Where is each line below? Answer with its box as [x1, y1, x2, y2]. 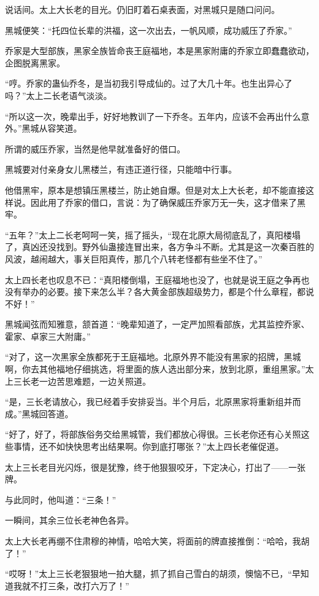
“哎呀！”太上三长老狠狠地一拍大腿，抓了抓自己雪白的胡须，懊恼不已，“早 [5, 567, 301, 580]
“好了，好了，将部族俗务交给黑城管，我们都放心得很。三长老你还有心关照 [5, 428, 301, 441]
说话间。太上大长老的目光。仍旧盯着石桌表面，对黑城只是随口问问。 [5, 3, 280, 15]
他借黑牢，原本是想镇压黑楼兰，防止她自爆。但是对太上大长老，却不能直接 [5, 183, 306, 196]
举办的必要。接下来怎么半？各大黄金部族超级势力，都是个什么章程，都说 [21, 285, 314, 298]
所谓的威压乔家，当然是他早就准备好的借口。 [5, 142, 185, 155]
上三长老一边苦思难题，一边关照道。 [5, 374, 151, 387]
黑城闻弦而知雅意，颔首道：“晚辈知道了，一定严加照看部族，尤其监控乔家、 [5, 318, 310, 331]
